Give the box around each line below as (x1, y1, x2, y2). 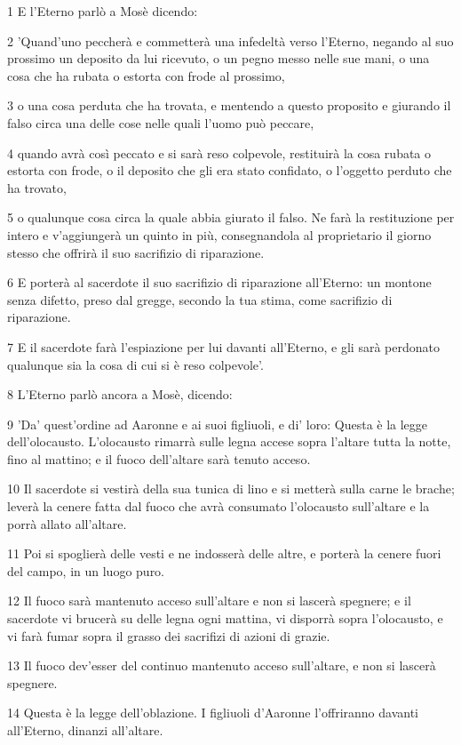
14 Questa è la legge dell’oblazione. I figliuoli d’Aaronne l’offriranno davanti (7, 703, 419, 722)
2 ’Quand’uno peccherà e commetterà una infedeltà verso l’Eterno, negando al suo (7, 31, 454, 50)
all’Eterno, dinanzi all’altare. (7, 721, 163, 739)
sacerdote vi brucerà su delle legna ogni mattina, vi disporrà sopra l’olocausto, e (7, 609, 443, 628)
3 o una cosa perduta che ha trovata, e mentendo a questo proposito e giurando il (7, 96, 451, 115)
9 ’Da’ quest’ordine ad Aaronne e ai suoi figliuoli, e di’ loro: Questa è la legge (7, 414, 428, 433)
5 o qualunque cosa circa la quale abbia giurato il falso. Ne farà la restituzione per (7, 208, 455, 227)
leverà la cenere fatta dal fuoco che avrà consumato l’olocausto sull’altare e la (7, 497, 430, 516)
